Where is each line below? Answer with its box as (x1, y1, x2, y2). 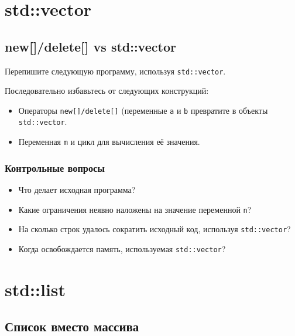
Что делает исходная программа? (18, 184, 136, 196)
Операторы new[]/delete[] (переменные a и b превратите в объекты (18, 104, 268, 116)
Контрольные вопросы (5, 160, 105, 175)
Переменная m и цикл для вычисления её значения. (18, 135, 200, 148)
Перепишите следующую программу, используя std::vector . (5, 65, 226, 77)
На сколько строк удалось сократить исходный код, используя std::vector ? (18, 223, 291, 235)
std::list (5, 277, 66, 301)
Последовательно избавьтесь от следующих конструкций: (5, 84, 209, 97)
